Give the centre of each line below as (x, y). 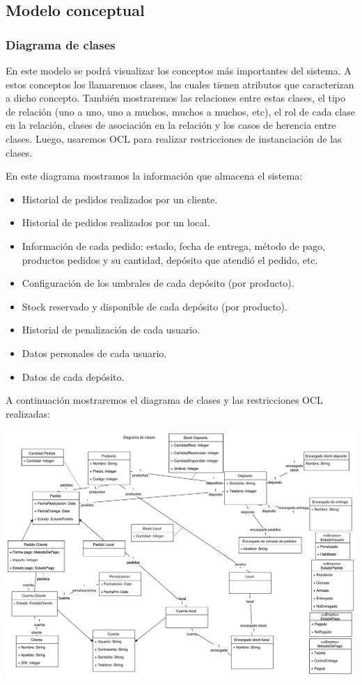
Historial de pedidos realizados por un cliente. (120, 199)
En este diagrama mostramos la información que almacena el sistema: (154, 176)
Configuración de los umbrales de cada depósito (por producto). (158, 283)
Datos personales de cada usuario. (94, 353)
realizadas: (28, 413)
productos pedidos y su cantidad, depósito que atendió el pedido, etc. (170, 259)
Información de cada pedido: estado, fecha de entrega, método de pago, (174, 245)
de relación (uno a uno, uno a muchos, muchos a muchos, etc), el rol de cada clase (180, 111)
